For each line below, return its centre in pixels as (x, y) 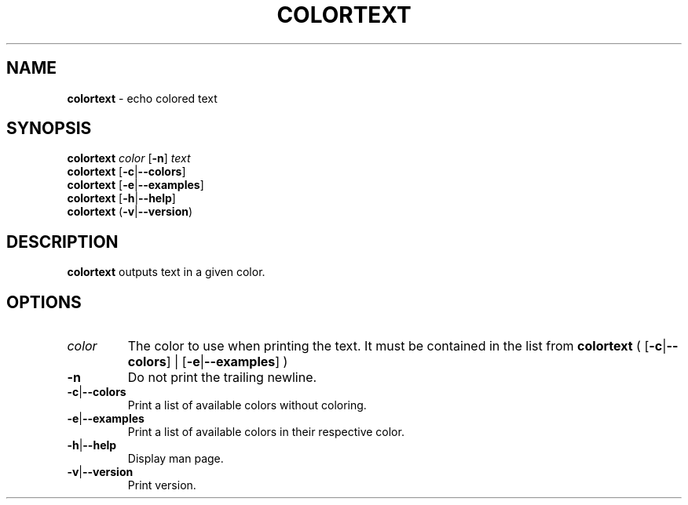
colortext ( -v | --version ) (130, 212)
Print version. (162, 485)
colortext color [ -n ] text (129, 158)
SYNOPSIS (49, 129)
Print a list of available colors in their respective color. (266, 432)
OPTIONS (44, 302)
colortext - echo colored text (142, 98)
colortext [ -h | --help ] (121, 198)
